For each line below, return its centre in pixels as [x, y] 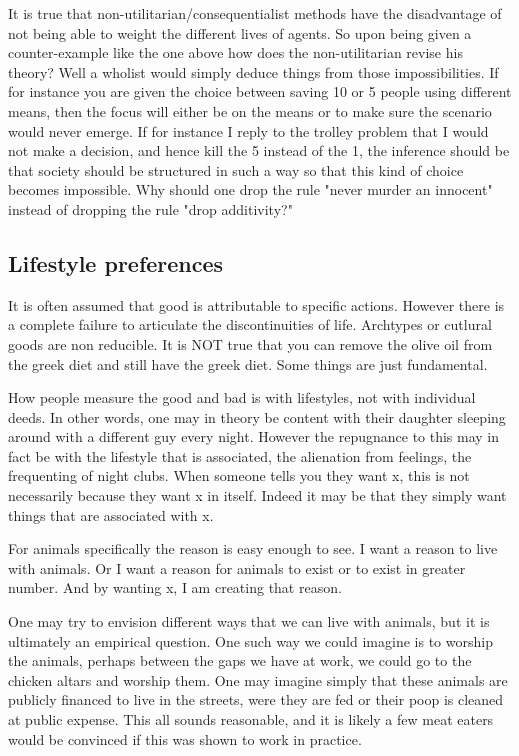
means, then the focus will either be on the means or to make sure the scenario [250, 110]
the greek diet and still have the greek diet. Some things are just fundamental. [248, 363]
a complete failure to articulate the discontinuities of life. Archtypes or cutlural [250, 324]
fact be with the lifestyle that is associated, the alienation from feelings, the [240, 455]
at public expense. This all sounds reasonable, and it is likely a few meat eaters [251, 719]
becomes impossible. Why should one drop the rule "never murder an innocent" [250, 189]
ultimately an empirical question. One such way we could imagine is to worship [250, 640]
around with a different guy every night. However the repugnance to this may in [254, 436]
